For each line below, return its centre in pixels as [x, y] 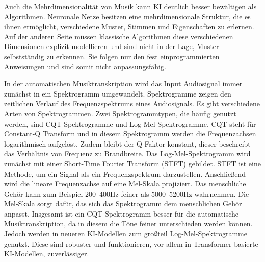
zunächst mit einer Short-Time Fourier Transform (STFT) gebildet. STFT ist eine [132, 163]
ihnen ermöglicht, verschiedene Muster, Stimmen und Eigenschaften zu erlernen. [129, 26]
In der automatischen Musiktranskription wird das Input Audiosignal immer [123, 84]
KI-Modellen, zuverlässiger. [47, 254]
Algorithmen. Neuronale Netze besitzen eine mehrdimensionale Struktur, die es [127, 16]
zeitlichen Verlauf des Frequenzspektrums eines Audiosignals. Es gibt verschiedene [132, 103]
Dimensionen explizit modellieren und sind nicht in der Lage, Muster [112, 46]
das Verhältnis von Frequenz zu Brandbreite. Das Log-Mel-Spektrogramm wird [127, 153]
